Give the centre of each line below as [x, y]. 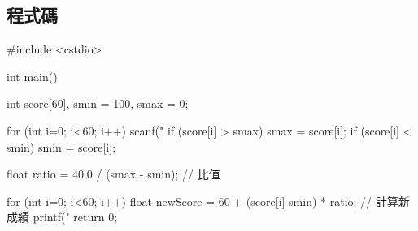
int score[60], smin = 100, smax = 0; [98, 103]
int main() [32, 76]
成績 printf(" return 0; [62, 217]
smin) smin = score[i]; [61, 146]
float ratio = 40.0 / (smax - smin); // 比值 [113, 174]
